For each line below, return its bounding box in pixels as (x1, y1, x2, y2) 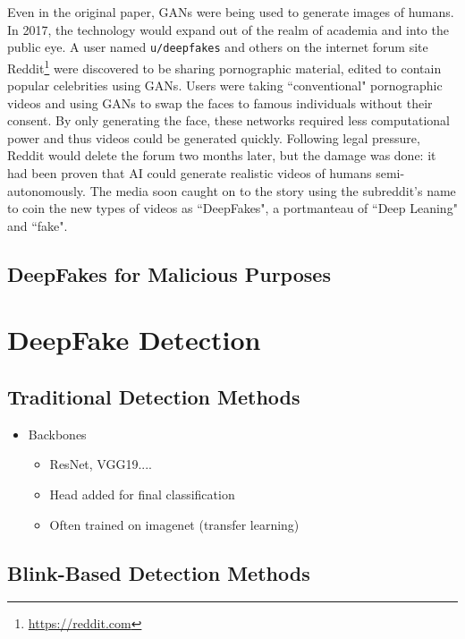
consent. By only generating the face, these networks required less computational (7, 111, 450, 130)
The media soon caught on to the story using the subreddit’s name (89, 181, 456, 200)
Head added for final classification (49, 484, 235, 503)
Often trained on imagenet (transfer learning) (49, 515, 300, 533)
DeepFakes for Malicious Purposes (7, 260, 331, 287)
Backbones (28, 424, 87, 443)
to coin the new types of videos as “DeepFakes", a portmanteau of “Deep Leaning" (7, 199, 458, 217)
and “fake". (7, 216, 68, 234)
